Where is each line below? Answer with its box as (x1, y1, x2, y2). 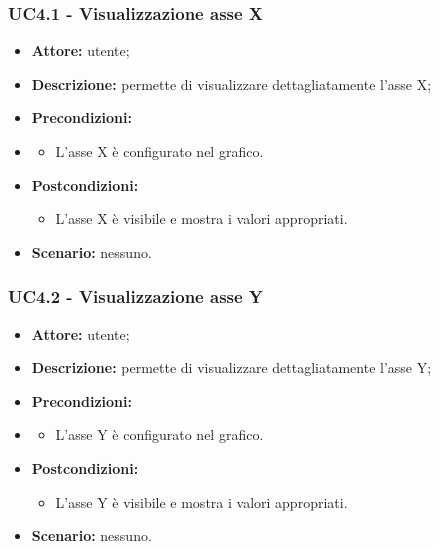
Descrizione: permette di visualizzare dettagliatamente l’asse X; (31, 73, 432, 94)
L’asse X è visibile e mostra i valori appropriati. (55, 208, 348, 229)
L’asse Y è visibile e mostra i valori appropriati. (55, 491, 348, 512)
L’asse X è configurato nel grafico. (55, 141, 264, 161)
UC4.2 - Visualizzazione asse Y (8, 284, 264, 309)
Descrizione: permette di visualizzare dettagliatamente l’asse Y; (31, 357, 432, 378)
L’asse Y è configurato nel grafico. (55, 424, 264, 445)
